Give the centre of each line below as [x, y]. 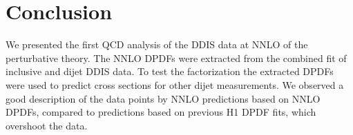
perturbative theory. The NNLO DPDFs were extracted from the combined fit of [176, 58]
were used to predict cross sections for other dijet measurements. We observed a [175, 84]
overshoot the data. [47, 125]
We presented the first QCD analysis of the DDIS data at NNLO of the [157, 44]
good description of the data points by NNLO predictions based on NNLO [163, 98]
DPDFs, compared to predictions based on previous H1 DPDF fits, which [161, 112]
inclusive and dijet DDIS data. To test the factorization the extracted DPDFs [170, 71]
